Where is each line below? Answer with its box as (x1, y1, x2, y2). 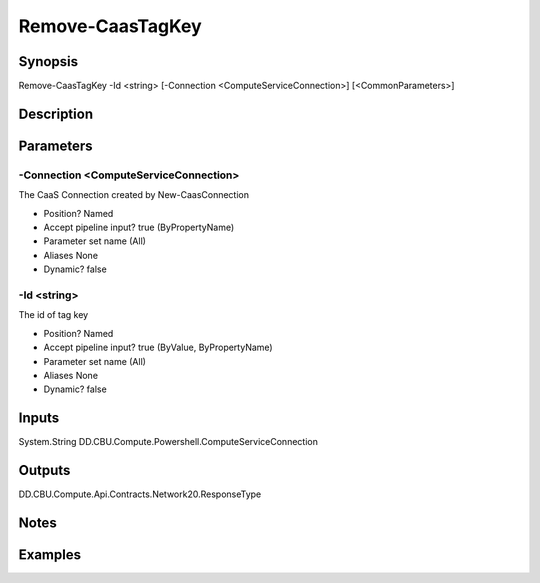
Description (18, 105, 94, 122)
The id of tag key (18, 309, 89, 321)
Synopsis (18, 53, 79, 70)
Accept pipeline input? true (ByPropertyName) (43, 221, 235, 234)
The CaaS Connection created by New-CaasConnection (18, 189, 250, 201)
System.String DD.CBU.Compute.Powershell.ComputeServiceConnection (18, 436, 319, 448)
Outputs (18, 462, 71, 479)
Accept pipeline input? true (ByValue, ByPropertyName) (43, 341, 274, 354)
